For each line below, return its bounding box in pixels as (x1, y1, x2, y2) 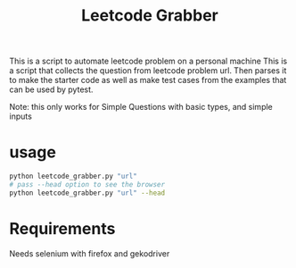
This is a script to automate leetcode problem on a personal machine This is (9, 55, 288, 67)
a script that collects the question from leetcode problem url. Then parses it (9, 65, 287, 76)
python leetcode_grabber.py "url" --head (9, 188, 166, 197)
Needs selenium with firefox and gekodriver (9, 247, 170, 259)
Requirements (9, 218, 116, 239)
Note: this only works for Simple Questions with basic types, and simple (9, 102, 274, 113)
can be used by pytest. (9, 84, 94, 95)
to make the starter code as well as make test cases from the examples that (9, 75, 287, 86)
